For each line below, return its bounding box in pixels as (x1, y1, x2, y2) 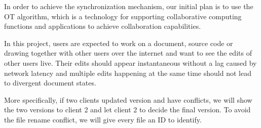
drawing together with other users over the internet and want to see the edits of (4, 48, 252, 58)
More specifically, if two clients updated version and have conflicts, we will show (4, 94, 252, 105)
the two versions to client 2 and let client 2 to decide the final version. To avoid (4, 104, 251, 115)
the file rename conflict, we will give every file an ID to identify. (4, 114, 202, 124)
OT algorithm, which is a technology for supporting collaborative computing (4, 11, 242, 21)
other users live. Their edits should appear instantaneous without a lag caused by (4, 57, 257, 68)
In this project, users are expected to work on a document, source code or (4, 37, 233, 48)
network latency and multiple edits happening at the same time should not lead (4, 67, 251, 78)
